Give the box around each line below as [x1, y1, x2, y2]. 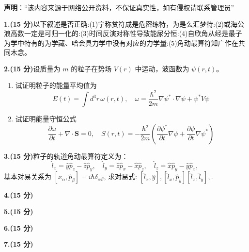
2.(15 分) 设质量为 [4, 63, 61, 73]
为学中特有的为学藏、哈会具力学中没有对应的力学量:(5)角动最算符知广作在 [4, 37, 238, 48]
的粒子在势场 [71, 63, 112, 73]
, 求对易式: [104, 171, 137, 182]
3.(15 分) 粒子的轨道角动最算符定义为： [4, 151, 128, 161]
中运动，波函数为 [135, 63, 189, 73]
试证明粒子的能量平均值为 [15, 80, 97, 90]
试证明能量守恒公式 [15, 114, 77, 124]
